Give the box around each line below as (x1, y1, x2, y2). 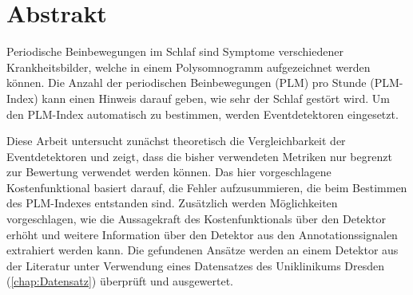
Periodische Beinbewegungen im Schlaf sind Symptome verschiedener (6, 43, 344, 60)
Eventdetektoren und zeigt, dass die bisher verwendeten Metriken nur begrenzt (6, 147, 392, 164)
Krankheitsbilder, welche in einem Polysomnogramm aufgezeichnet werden (6, 58, 371, 75)
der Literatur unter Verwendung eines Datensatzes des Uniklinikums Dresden (6, 257, 385, 273)
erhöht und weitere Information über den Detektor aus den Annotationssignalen (6, 226, 398, 242)
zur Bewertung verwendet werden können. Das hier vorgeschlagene (6, 163, 332, 180)
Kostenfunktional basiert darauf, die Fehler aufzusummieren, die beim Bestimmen (6, 179, 407, 195)
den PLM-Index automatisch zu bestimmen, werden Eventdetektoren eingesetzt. (6, 105, 399, 122)
